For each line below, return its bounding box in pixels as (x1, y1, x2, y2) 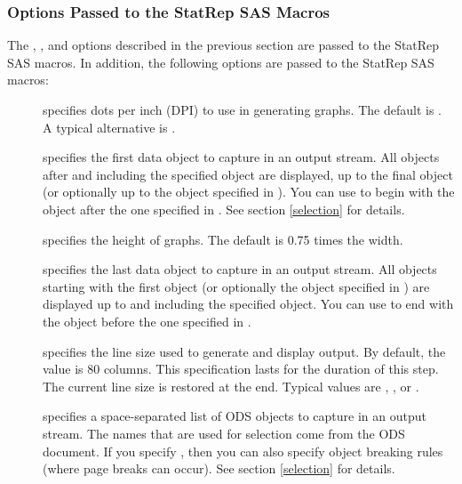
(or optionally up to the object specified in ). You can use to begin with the (43, 182, 455, 201)
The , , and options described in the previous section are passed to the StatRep (7, 36, 440, 54)
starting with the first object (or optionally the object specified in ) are (43, 277, 430, 295)
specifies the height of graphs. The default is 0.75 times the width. (43, 230, 403, 248)
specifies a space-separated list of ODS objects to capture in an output (43, 407, 426, 425)
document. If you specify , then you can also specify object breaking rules (43, 441, 443, 460)
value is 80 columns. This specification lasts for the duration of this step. (43, 359, 439, 378)
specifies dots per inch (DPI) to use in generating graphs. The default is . (43, 101, 442, 118)
